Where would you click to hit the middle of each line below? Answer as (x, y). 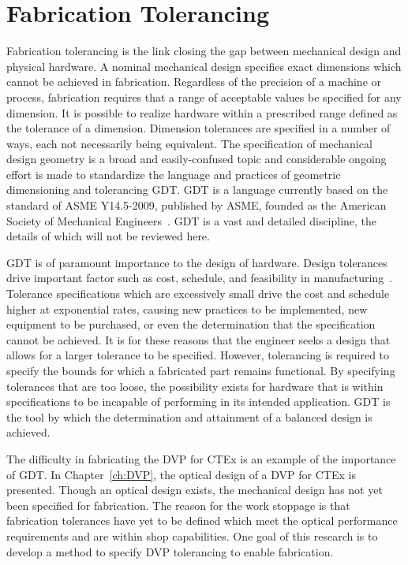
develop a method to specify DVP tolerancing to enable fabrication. (170, 551)
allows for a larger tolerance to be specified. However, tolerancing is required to (198, 355)
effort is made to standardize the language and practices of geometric (174, 174)
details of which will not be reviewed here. (108, 236)
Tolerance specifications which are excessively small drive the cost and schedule (198, 294)
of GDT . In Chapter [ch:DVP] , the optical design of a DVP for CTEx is (181, 474)
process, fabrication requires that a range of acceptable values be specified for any (204, 97)
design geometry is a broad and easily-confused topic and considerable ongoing (197, 159)
